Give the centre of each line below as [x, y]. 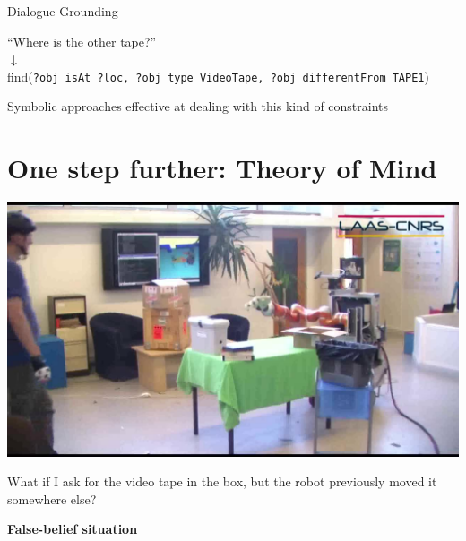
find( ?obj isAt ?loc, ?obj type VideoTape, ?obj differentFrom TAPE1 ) [218, 76]
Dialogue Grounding [63, 11]
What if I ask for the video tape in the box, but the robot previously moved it [222, 481]
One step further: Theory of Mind [222, 168]
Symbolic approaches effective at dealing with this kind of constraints [198, 106]
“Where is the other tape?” [82, 41]
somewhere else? [52, 498]
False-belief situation [73, 529]
